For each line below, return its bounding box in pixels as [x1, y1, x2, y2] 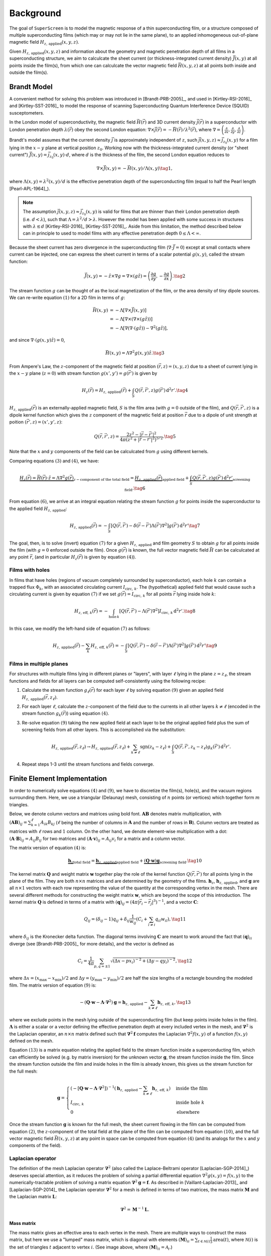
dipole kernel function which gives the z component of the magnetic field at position [9, 412, 184, 418]
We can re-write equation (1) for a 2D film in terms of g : [9, 294, 125, 300]
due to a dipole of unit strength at [188, 412, 257, 418]
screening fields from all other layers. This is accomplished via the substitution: [22, 726, 186, 733]
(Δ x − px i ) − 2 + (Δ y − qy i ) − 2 [112, 957, 176, 965]
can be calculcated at [215, 547, 259, 553]
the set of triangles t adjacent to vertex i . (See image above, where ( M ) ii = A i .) [9, 1244, 173, 1251]
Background [9, 8, 61, 19]
